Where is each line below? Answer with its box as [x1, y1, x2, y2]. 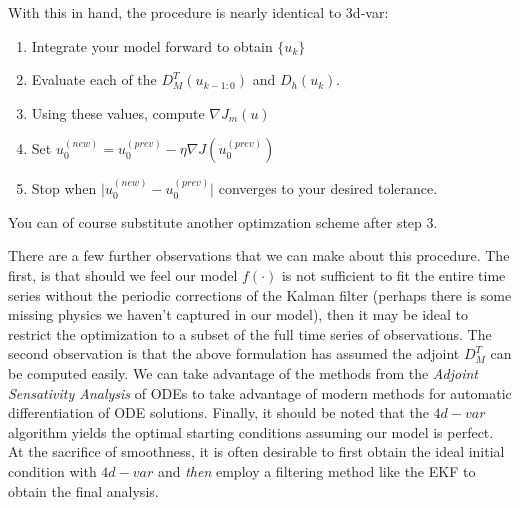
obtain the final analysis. [8, 480, 159, 501]
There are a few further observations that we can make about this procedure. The [8, 245, 510, 266]
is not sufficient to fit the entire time [281, 264, 506, 285]
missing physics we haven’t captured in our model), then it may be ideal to [8, 304, 469, 325]
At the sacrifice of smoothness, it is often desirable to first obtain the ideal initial [8, 441, 505, 462]
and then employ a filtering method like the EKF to [157, 460, 476, 481]
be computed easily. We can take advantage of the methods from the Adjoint [8, 362, 478, 383]
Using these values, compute [31, 102, 205, 123]
